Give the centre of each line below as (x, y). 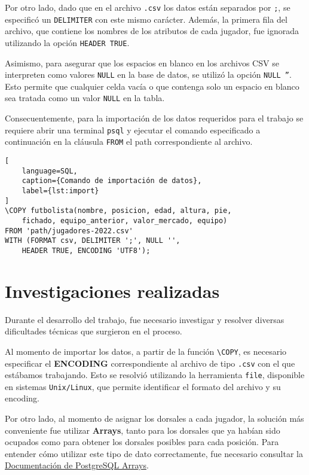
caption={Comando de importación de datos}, (112, 181)
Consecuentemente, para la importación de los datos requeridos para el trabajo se (154, 118)
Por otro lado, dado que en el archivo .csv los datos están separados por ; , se (148, 7)
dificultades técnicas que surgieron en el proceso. (94, 331)
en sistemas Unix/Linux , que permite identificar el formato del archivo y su (143, 386)
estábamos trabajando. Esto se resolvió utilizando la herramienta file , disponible (155, 375)
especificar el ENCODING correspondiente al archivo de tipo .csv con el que (150, 363)
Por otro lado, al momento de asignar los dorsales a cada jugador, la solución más (154, 418)
